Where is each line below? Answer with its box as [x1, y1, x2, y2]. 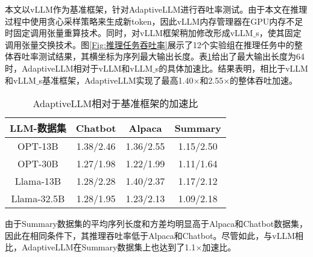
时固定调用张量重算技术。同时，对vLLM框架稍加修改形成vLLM [5, 26, 253, 39]
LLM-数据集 [10, 121, 66, 135]
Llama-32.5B [11, 191, 65, 206]
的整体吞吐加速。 [230, 73, 298, 86]
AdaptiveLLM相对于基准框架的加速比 [33, 96, 198, 111]
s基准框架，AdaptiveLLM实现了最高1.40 [39, 73, 194, 86]
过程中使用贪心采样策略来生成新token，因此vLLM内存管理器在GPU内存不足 [5, 14, 303, 27]
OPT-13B [17, 139, 58, 153]
